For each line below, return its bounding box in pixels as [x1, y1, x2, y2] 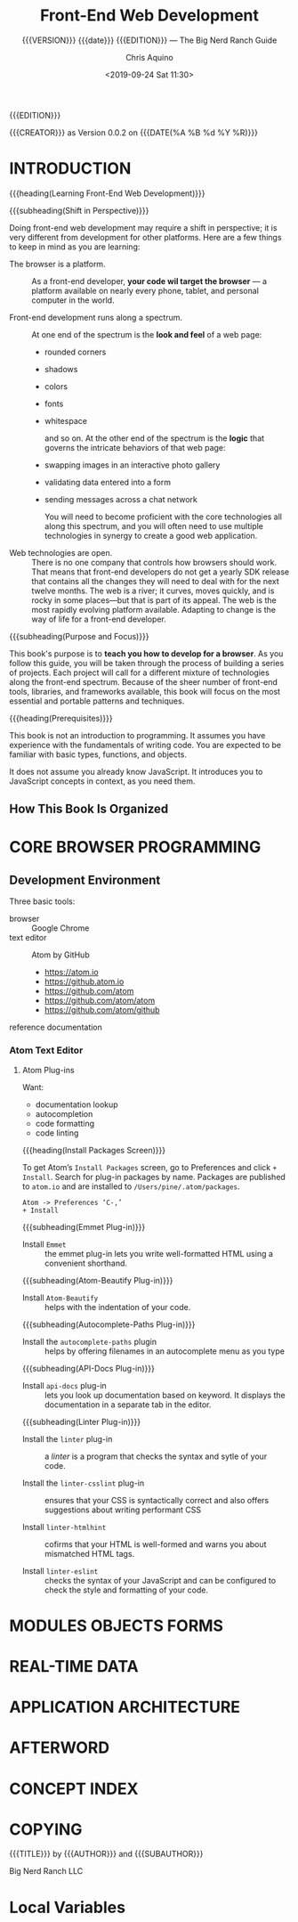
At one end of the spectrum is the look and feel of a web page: [31, 329, 262, 339]
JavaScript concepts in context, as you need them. [9, 776, 196, 786]
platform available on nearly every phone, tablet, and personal [31, 285, 260, 296]
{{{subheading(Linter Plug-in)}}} [21, 1416, 141, 1427]
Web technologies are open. [9, 547, 113, 558]
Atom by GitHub [31, 949, 91, 960]
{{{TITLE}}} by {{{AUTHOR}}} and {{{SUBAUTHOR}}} [9, 1849, 204, 1860]
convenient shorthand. [44, 1258, 127, 1268]
